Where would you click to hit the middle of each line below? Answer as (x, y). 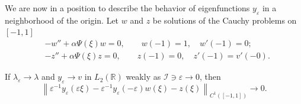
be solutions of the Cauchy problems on (225, 20)
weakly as (143, 77)
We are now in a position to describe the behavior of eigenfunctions (127, 8)
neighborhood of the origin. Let (62, 20)
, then (210, 77)
